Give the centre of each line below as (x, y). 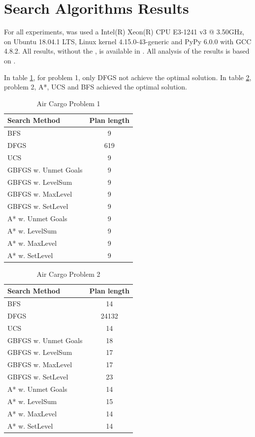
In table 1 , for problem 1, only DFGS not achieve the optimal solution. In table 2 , (128, 77)
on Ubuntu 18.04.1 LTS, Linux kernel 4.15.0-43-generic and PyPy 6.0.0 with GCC (128, 41)
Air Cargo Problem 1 (68, 103)
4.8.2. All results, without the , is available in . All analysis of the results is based (127, 51)
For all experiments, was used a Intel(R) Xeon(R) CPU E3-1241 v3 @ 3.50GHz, (124, 32)
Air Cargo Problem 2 (68, 274)
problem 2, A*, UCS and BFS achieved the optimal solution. (96, 87)
